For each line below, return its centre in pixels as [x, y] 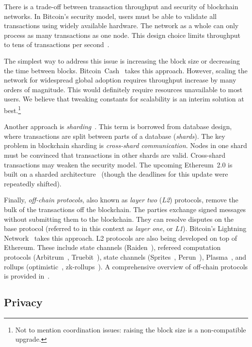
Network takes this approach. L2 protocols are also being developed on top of [120, 238]
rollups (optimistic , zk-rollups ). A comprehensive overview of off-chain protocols [126, 266]
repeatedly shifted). [33, 183]
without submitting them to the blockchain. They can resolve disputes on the [119, 219]
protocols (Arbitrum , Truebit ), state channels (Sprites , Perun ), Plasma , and [125, 256]
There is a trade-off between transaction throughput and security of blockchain [121, 6]
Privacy [23, 302]
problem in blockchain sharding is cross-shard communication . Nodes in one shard [126, 145]
